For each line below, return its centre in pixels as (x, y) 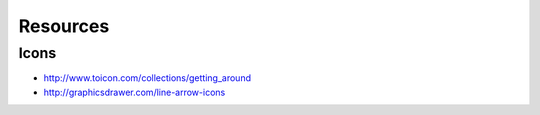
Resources (64, 26)
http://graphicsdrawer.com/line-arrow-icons (134, 92)
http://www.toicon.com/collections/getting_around (147, 78)
